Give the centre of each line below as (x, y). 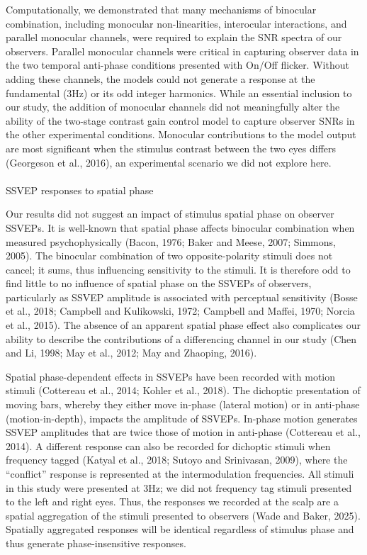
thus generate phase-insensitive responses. (96, 543)
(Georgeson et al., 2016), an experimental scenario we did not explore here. (169, 162)
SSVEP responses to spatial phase (80, 190)
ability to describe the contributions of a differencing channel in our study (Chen (181, 338)
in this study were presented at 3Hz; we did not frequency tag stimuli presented (179, 487)
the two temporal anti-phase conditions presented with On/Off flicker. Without (177, 65)
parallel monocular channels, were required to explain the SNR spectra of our (174, 37)
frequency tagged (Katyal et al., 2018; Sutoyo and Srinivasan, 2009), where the (177, 460)
